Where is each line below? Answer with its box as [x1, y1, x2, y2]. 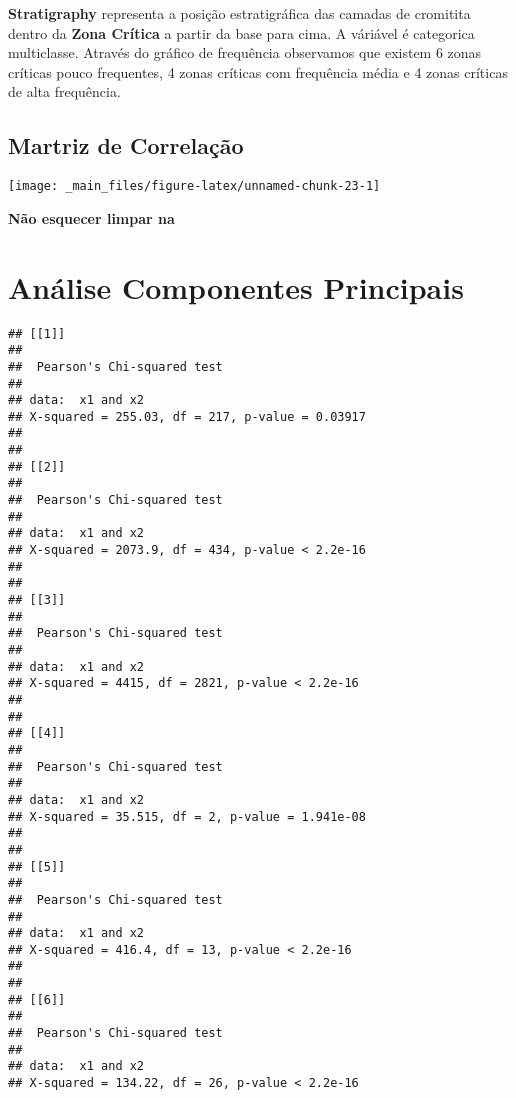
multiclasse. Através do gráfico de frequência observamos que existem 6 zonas [8, 42, 482, 63]
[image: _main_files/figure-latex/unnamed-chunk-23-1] [8, 179, 381, 194]
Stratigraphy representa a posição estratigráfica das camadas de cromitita [8, 3, 471, 23]
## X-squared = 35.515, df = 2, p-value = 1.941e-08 [8, 809, 366, 824]
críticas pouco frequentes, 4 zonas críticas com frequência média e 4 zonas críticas [8, 61, 508, 82]
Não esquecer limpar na [8, 207, 175, 228]
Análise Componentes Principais [8, 266, 464, 307]
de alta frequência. [8, 81, 121, 102]
